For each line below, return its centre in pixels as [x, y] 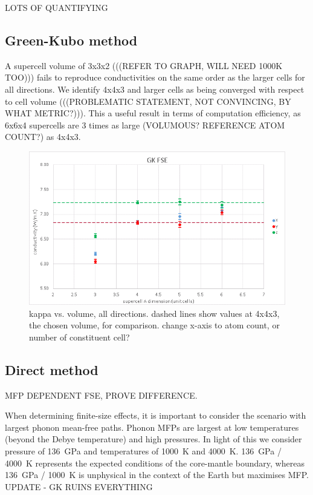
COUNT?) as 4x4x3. [43, 137]
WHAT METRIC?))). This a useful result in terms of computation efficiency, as [153, 113]
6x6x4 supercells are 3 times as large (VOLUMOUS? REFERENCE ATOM [145, 125]
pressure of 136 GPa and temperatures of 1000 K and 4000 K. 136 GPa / [143, 451]
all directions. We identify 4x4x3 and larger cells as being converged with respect [155, 89]
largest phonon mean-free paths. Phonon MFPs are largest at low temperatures [152, 427]
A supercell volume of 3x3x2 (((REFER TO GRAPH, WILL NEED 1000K [144, 65]
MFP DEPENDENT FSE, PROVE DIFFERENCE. [101, 395]
